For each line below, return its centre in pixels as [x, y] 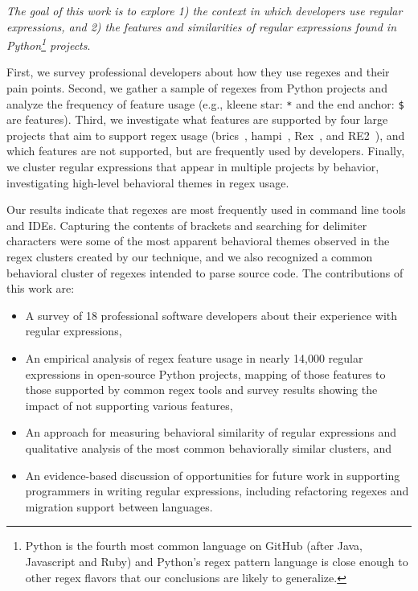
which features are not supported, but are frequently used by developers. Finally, [206, 151]
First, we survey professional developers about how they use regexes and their [198, 72]
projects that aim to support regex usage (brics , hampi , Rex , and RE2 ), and [206, 135]
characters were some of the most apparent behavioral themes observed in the [198, 241]
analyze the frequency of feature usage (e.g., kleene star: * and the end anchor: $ [205, 103]
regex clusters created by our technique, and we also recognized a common [190, 257]
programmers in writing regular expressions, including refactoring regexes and [217, 491]
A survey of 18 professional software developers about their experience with [211, 315]
